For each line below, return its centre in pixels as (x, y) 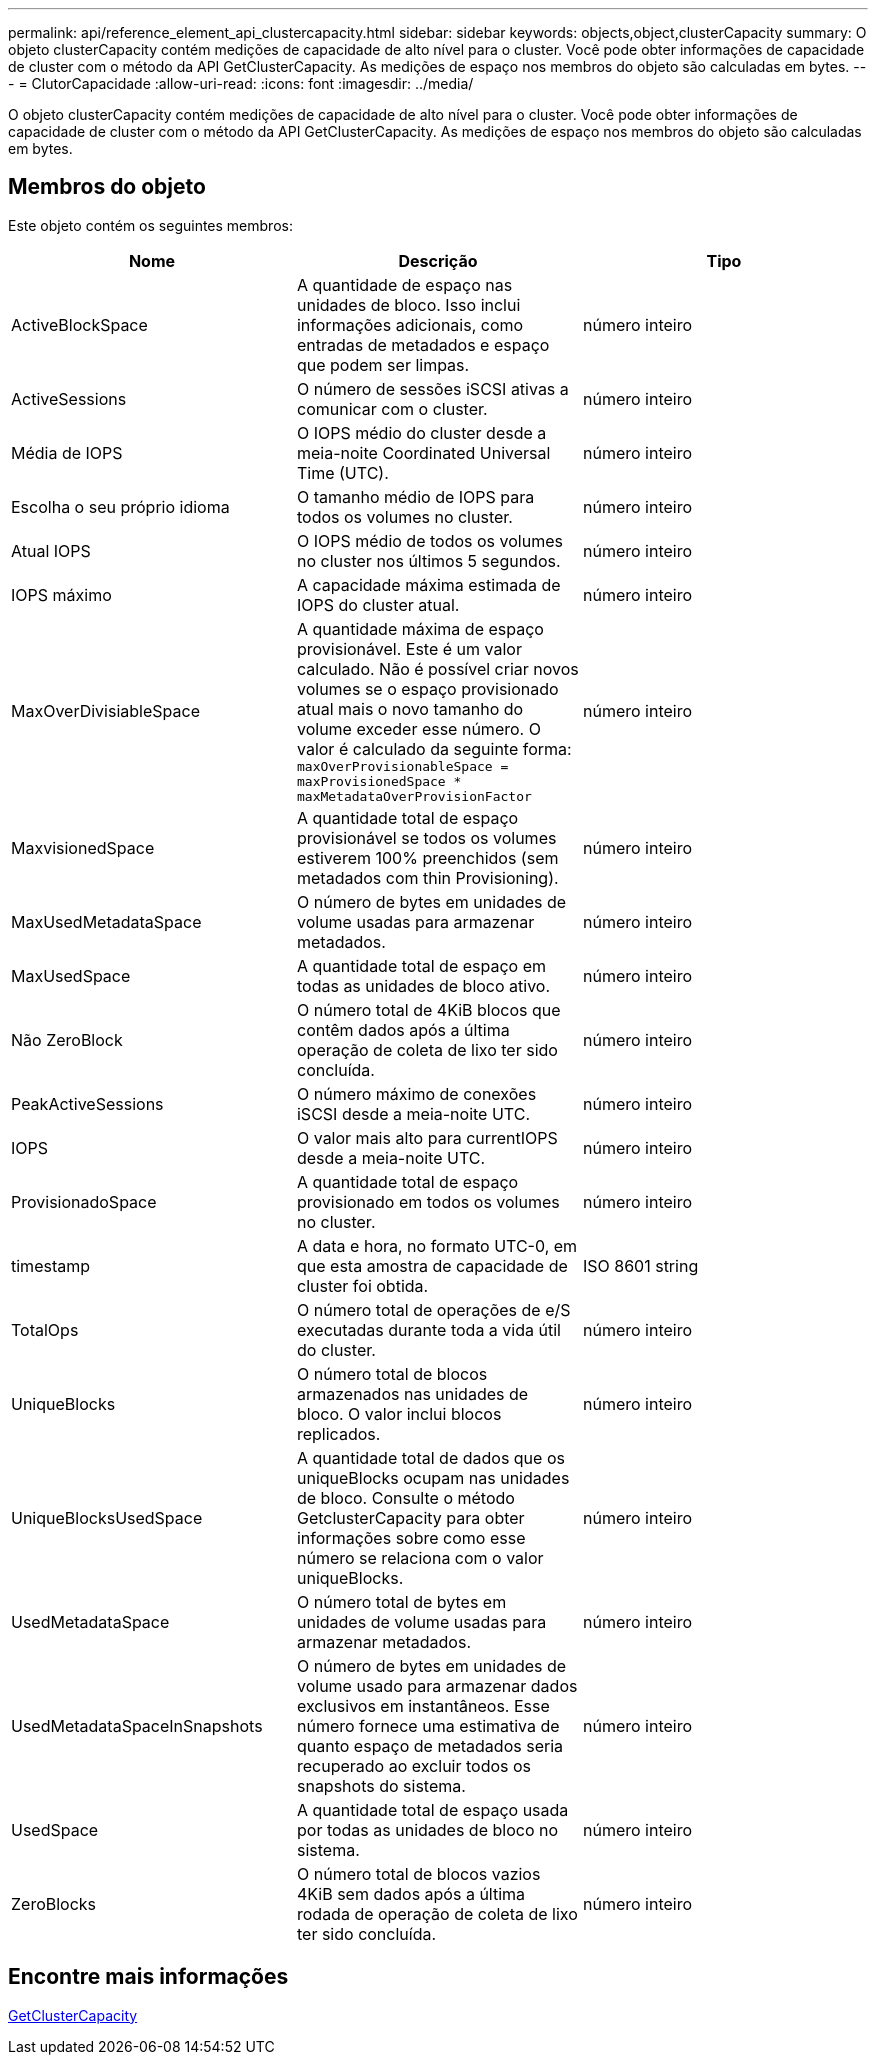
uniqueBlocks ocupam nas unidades (433, 1477)
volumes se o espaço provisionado (427, 688)
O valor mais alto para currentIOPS (427, 1137)
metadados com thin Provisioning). (427, 877)
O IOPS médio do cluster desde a (421, 432)
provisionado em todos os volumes (428, 1201)
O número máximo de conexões (416, 1093)
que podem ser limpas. (383, 364)
